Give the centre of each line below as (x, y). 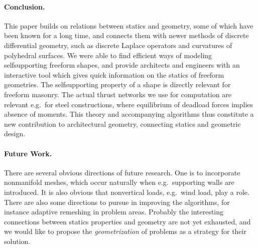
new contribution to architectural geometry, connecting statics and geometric (122, 123)
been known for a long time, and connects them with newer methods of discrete (126, 35)
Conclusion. (25, 6)
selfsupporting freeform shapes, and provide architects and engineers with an (122, 65)
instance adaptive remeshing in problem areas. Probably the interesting (114, 212)
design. (15, 134)
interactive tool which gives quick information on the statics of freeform (114, 74)
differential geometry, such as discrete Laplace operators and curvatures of (118, 45)
